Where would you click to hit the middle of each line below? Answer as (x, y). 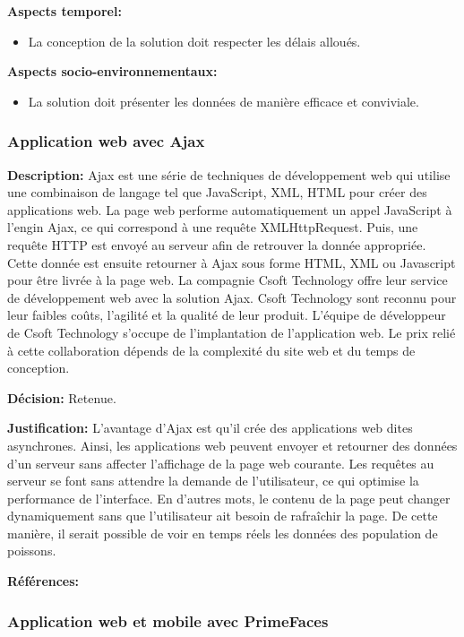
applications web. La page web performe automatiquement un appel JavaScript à (230, 209)
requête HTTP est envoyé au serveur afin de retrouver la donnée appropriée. (217, 244)
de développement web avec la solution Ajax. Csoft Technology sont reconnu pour (232, 297)
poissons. (32, 551)
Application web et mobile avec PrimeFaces (168, 620)
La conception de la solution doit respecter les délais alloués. (194, 41)
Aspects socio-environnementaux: (112, 71)
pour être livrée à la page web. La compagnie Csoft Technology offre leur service (228, 280)
